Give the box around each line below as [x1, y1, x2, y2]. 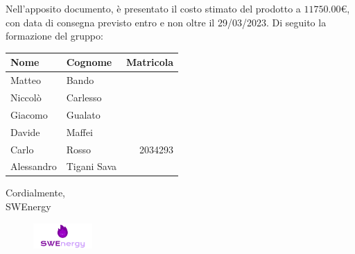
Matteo [10, 73, 41, 87]
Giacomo [10, 107, 48, 121]
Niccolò [10, 90, 42, 104]
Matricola [126, 55, 174, 69]
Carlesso [66, 90, 102, 104]
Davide [10, 124, 40, 139]
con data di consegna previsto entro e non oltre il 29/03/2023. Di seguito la [6, 15, 327, 29]
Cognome [66, 55, 112, 69]
